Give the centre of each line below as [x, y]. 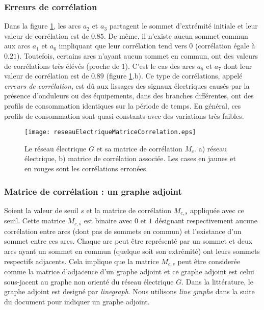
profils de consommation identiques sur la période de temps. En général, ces [123, 105]
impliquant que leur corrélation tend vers [123, 46]
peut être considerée [209, 261]
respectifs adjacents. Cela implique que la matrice [82, 261]
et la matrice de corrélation [129, 210]
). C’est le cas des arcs [160, 66]
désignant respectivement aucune [206, 221]
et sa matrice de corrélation [139, 148]
